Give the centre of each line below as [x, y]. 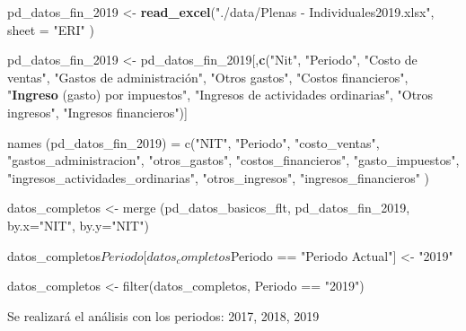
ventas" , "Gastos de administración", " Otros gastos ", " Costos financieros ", [208, 77]
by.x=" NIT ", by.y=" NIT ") [78, 225]
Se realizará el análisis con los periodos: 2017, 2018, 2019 [163, 315]
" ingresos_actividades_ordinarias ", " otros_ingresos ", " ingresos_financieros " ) [219, 177]
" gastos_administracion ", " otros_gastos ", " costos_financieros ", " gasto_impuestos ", [233, 160]
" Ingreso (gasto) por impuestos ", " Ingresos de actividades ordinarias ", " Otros [220, 95]
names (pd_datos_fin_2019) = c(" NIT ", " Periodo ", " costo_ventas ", [193, 142]
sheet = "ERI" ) [51, 29]
